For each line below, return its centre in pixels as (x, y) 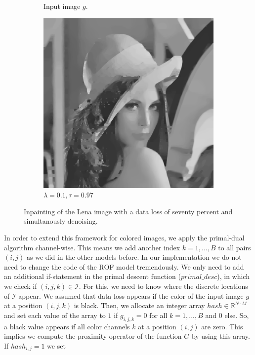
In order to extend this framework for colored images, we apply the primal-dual (124, 237)
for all (158, 315)
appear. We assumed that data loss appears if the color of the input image (131, 296)
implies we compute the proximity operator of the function (93, 336)
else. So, (237, 315)
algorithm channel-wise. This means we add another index (92, 247)
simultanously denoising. (61, 221)
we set (56, 345)
